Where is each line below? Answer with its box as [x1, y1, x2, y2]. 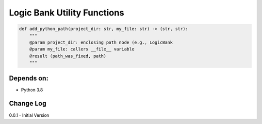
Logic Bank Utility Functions [9, 7, 125, 18]
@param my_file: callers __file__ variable [29, 46, 134, 52]
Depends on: [9, 74, 49, 82]
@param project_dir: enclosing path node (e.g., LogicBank [29, 39, 173, 45]
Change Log [9, 99, 47, 108]
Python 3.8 [21, 87, 43, 93]
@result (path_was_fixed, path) [29, 53, 107, 59]
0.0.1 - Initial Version [9, 112, 49, 118]
